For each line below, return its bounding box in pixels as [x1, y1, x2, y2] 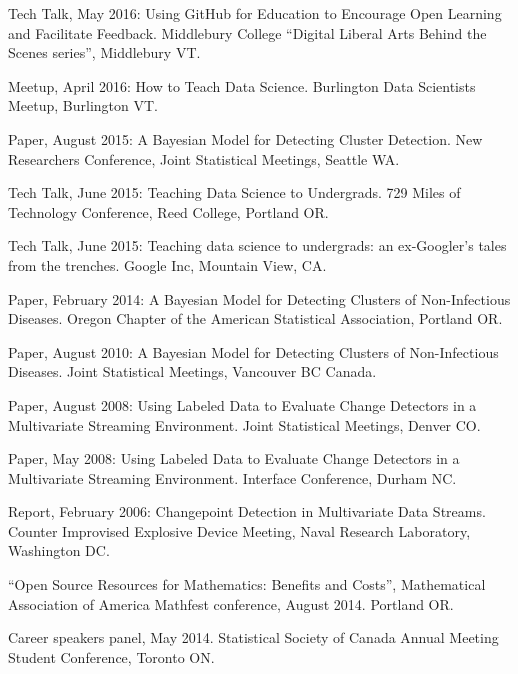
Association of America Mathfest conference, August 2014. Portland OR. [8, 593, 454, 614]
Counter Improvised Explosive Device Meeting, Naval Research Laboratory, [8, 520, 471, 541]
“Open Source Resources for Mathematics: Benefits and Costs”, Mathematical [8, 574, 486, 595]
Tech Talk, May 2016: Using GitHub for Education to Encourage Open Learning [8, 3, 502, 23]
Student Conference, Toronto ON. [8, 646, 215, 667]
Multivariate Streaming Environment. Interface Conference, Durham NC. [8, 467, 457, 488]
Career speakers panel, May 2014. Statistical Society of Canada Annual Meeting [8, 627, 499, 648]
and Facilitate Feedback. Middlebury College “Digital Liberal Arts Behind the [8, 22, 487, 43]
